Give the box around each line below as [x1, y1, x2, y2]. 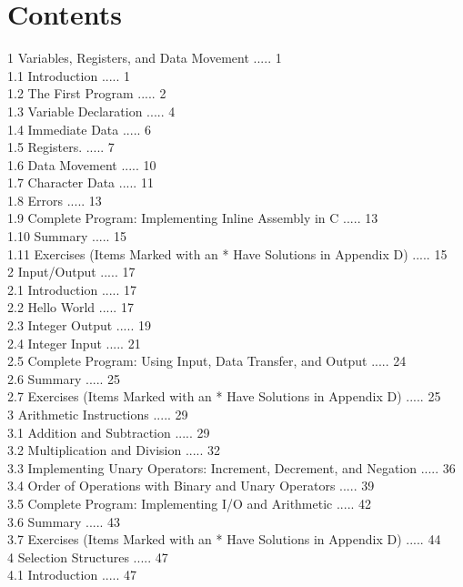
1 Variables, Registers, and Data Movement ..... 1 [7, 48, 282, 67]
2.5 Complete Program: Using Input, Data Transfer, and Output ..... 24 [7, 351, 407, 370]
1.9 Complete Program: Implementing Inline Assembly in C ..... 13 [7, 208, 378, 228]
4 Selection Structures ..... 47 [7, 547, 168, 566]
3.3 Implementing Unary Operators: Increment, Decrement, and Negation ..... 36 [7, 458, 456, 477]
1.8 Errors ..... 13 [7, 190, 102, 209]
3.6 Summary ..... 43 [7, 511, 121, 531]
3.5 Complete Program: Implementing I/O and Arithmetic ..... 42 [7, 493, 372, 512]
